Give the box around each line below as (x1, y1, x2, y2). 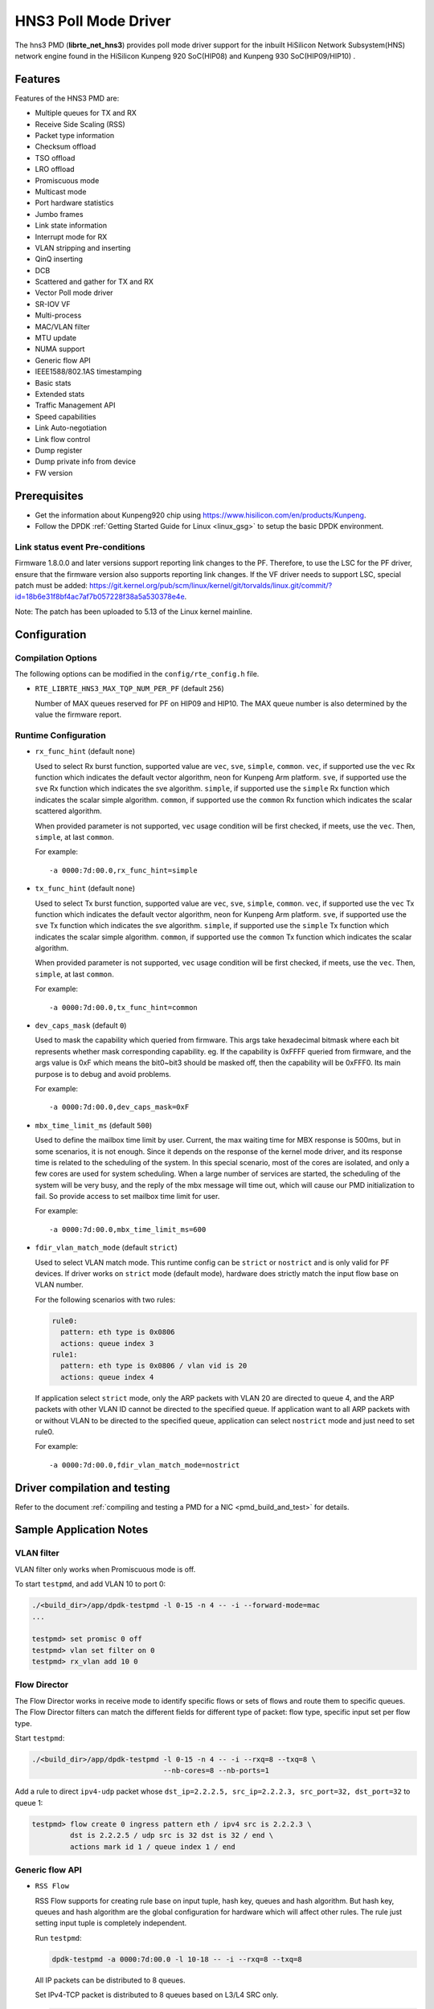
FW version (35, 468, 73, 477)
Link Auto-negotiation (35, 423, 108, 433)
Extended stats (35, 390, 85, 399)
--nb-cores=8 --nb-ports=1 (162, 1766, 269, 1775)
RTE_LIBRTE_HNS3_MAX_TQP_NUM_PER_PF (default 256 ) (35, 684, 224, 694)
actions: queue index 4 (60, 1373, 154, 1381)
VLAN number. (35, 1280, 84, 1290)
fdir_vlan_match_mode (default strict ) (35, 1242, 178, 1253)
